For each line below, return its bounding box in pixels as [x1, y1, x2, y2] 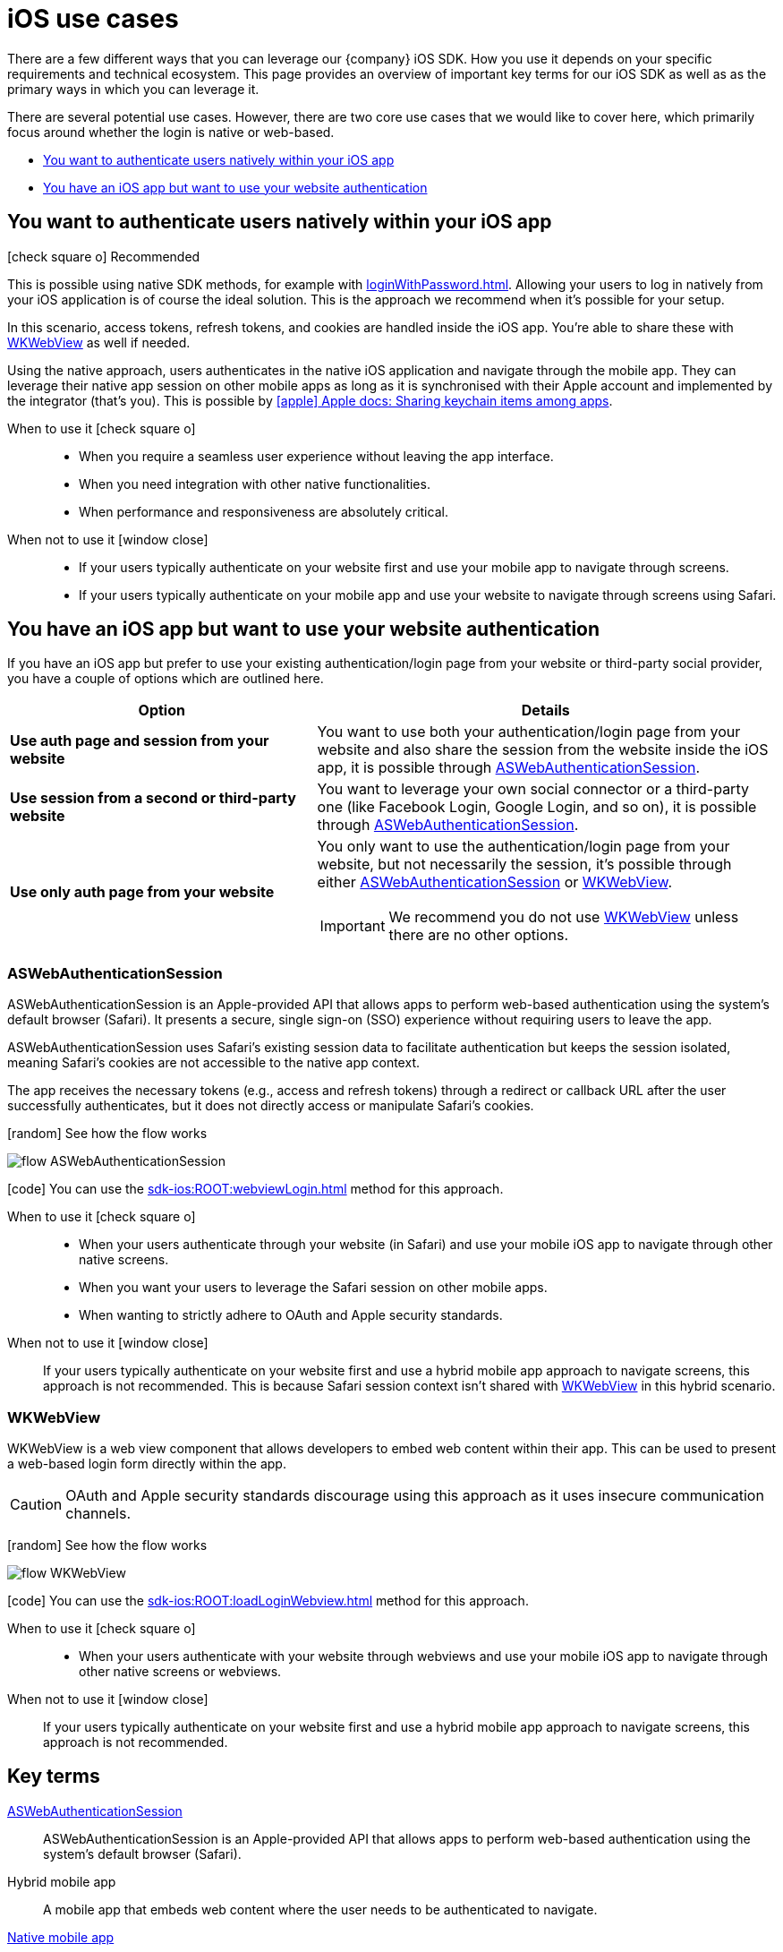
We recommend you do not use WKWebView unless [388, 908, 739, 927]
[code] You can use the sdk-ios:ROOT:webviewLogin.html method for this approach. [7, 1181, 504, 1197]
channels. [65, 1503, 132, 1522]
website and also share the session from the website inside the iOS [317, 741, 769, 759]
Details [521, 701, 570, 720]
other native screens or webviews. [79, 1663, 282, 1679]
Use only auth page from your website [10, 883, 275, 902]
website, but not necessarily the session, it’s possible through [317, 855, 732, 874]
